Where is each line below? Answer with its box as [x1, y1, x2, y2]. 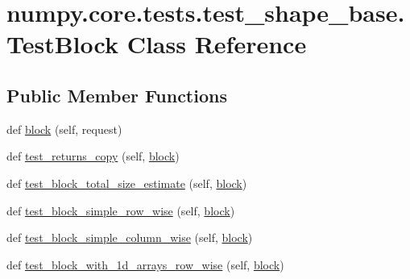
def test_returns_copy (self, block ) [6, 148, 180, 164]
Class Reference [126, 27, 307, 60]
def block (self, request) [6, 120, 122, 137]
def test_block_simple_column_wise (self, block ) [6, 229, 253, 246]
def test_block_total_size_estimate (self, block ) [6, 174, 247, 191]
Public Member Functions [6, 82, 227, 107]
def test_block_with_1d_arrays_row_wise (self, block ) [6, 256, 284, 273]
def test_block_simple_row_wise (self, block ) [6, 202, 235, 219]
